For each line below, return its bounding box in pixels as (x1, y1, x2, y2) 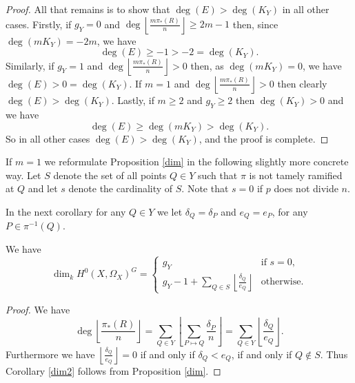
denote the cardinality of (68, 181, 173, 196)
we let (157, 204, 183, 218)
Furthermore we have (6, 346, 95, 361)
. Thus (320, 346, 348, 361)
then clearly (277, 76, 327, 90)
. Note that (181, 181, 229, 196)
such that (197, 167, 238, 182)
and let (28, 181, 58, 196)
